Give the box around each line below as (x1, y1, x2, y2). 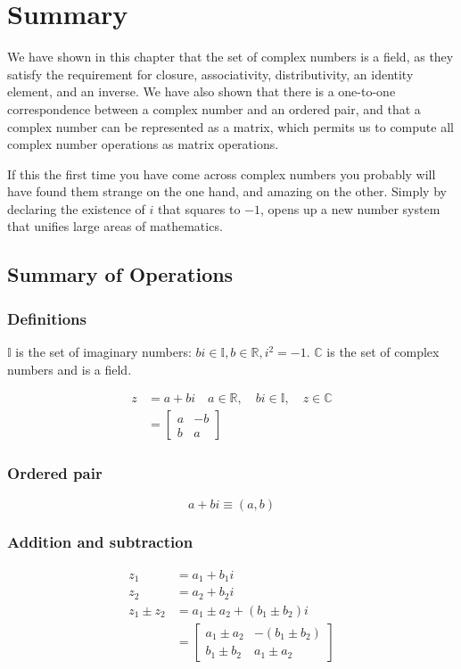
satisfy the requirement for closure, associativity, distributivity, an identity (7, 64, 414, 83)
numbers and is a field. (7, 359, 132, 378)
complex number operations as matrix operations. (7, 135, 279, 153)
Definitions (7, 307, 86, 329)
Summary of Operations (7, 260, 234, 288)
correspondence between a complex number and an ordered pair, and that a (7, 99, 421, 118)
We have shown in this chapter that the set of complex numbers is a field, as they (7, 47, 454, 66)
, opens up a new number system (259, 199, 440, 218)
